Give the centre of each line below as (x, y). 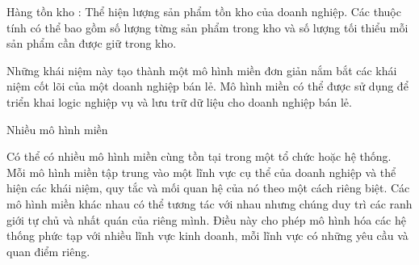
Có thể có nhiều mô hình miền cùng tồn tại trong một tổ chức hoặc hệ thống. (199, 156)
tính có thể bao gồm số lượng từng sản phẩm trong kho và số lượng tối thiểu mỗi (207, 27)
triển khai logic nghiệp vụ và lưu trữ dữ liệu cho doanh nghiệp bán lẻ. (179, 101)
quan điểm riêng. (48, 251)
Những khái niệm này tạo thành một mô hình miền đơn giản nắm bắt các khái (202, 70)
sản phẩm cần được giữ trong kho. (92, 43)
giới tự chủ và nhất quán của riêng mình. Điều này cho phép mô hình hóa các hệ (206, 219)
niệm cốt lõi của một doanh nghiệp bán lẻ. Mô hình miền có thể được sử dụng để (207, 86)
